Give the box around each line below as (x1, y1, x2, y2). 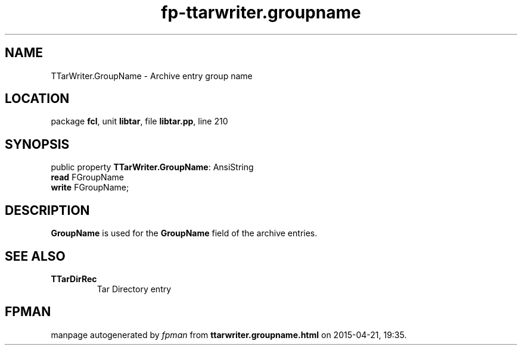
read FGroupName (51, 172, 124, 183)
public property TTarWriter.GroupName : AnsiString (51, 162, 254, 173)
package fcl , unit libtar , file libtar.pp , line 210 (51, 116, 228, 127)
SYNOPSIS (5, 136, 70, 152)
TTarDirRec (51, 273, 97, 284)
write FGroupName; (51, 182, 129, 193)
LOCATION (5, 91, 70, 107)
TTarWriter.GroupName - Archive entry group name (51, 70, 253, 81)
